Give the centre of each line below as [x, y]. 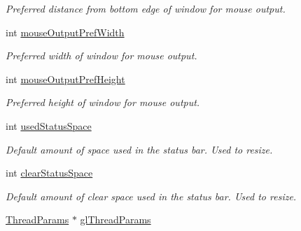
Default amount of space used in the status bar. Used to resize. [139, 149]
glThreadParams [115, 219]
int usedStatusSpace [49, 125]
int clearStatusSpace [49, 173]
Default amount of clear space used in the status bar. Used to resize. [151, 196]
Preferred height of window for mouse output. [103, 102]
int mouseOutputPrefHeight [65, 79]
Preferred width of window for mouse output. [101, 55]
